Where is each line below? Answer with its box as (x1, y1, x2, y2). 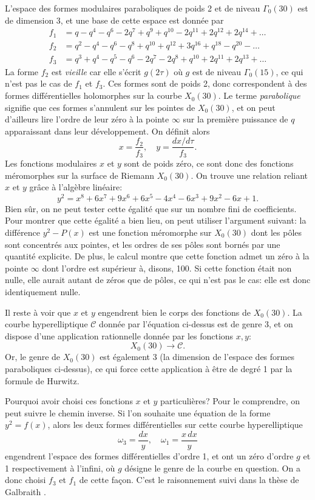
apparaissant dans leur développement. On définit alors (5, 124, 210, 137)
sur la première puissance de (183, 113, 288, 125)
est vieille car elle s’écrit (51, 65, 141, 78)
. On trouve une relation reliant (191, 168, 308, 181)
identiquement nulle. (5, 285, 81, 298)
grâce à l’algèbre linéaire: (29, 181, 123, 193)
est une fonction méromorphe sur (89, 226, 212, 238)
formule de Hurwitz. (5, 374, 80, 387)
